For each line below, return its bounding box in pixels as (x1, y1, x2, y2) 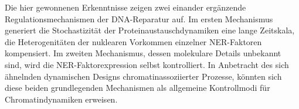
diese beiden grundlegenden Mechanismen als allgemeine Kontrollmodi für (5, 81, 270, 94)
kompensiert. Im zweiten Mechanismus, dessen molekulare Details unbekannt (5, 47, 281, 59)
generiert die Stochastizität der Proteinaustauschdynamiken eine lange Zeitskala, (5, 24, 295, 36)
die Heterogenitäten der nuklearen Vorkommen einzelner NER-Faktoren (5, 35, 262, 47)
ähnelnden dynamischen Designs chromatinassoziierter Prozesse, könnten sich (5, 70, 282, 82)
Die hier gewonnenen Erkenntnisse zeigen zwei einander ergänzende (5, 1, 246, 13)
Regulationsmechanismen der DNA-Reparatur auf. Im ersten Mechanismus (5, 12, 273, 25)
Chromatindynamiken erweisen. (5, 93, 118, 105)
